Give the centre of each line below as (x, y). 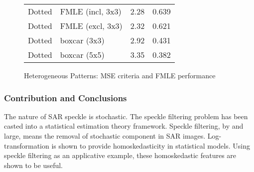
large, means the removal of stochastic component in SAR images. (105, 136)
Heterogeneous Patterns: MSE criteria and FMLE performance (120, 75)
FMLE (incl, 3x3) (91, 11)
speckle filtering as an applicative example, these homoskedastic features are (120, 155)
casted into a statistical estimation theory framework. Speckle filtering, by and (124, 126)
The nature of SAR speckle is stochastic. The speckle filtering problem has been (126, 116)
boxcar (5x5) (82, 55)
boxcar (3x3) (82, 40)
